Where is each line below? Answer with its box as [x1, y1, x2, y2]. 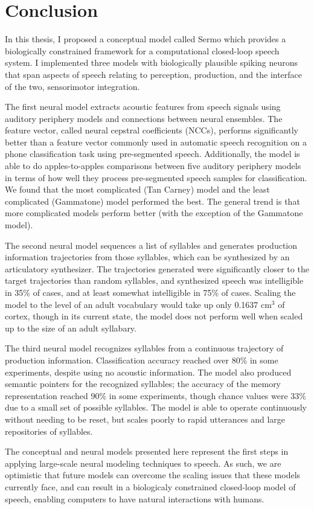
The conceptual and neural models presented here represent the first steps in [5, 445, 289, 458]
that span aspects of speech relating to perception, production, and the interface [5, 68, 303, 80]
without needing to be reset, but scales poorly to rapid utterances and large [5, 412, 286, 425]
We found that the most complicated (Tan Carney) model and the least [5, 183, 270, 196]
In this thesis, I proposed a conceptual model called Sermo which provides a [5, 33, 286, 45]
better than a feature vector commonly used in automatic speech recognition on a [5, 135, 307, 148]
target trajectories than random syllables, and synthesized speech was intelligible [5, 274, 304, 287]
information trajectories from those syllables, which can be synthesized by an [5, 251, 290, 263]
